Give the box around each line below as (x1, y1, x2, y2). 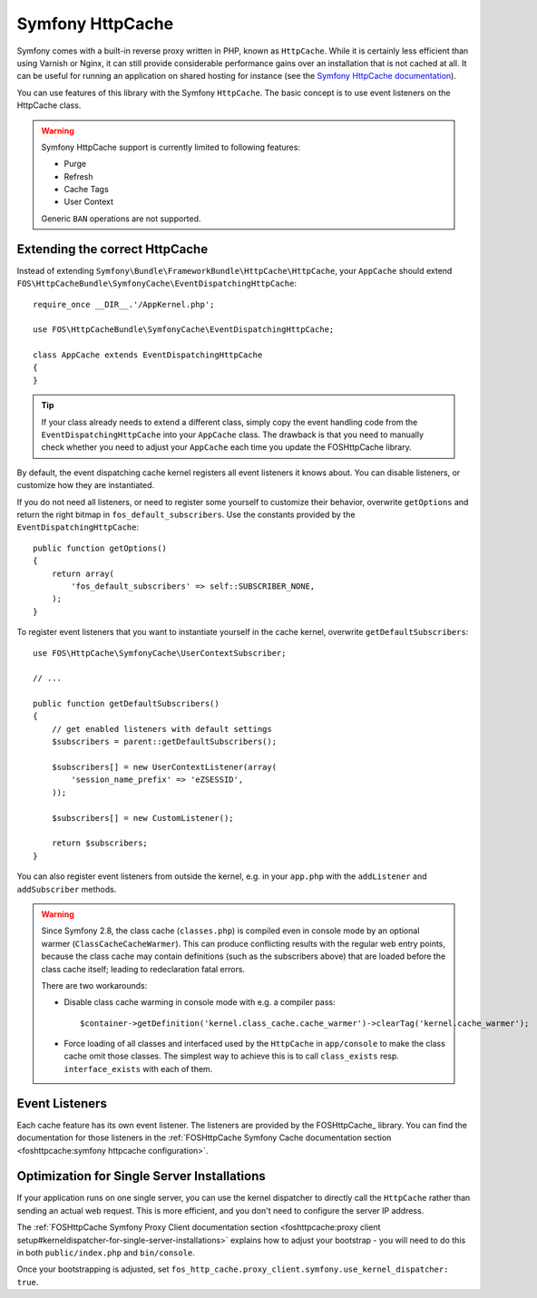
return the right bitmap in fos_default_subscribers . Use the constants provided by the (16, 509, 356, 520)
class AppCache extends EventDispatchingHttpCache (33, 350, 263, 360)
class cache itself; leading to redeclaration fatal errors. (41, 963, 245, 974)
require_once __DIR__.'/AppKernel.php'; (33, 299, 215, 309)
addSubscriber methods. (16, 883, 117, 894)
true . (16, 1276, 39, 1287)
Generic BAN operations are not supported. (41, 213, 201, 224)
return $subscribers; (51, 838, 149, 848)
